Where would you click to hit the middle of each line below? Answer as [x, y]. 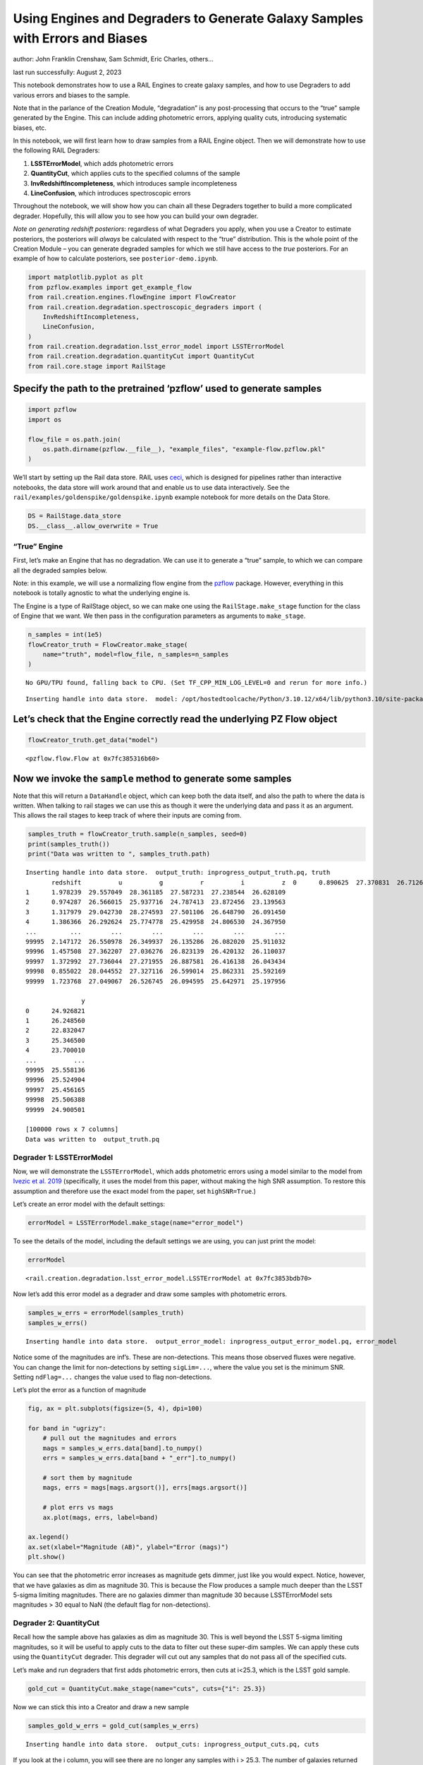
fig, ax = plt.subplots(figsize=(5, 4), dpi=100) [115, 1409]
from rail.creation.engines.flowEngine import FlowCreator [132, 297]
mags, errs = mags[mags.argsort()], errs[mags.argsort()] [145, 1488]
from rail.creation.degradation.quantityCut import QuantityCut [141, 356]
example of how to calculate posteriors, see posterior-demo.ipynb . [116, 258]
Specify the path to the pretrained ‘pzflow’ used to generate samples [167, 389]
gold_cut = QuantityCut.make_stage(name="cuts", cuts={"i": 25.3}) [147, 1688]
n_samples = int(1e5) [65, 635]
